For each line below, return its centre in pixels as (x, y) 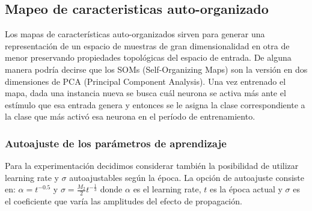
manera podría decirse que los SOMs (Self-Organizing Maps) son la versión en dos (156, 69)
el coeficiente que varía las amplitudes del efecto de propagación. (124, 201)
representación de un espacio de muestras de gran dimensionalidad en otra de (147, 45)
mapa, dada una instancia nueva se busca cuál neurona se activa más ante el (145, 93)
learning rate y (32, 177)
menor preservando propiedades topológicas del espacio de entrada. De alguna (148, 57)
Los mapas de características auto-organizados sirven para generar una (135, 34)
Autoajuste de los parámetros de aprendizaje (116, 143)
